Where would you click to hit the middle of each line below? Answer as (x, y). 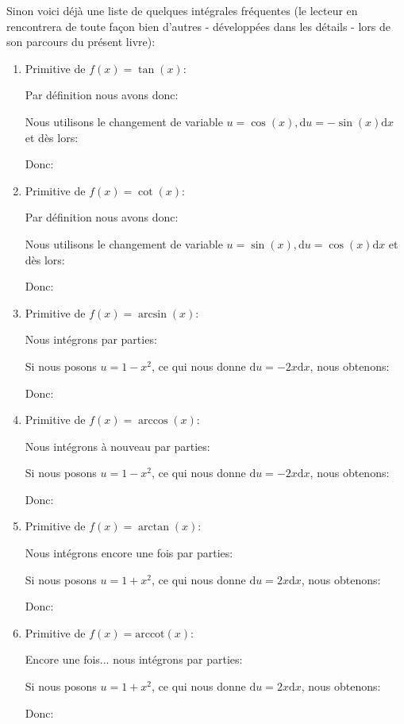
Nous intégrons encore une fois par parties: (129, 553)
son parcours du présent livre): (81, 42)
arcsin (152, 314)
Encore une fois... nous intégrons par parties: (134, 659)
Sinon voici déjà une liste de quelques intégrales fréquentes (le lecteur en (182, 10)
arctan (154, 528)
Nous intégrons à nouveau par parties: (117, 446)
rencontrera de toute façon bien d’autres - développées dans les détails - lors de (199, 26)
